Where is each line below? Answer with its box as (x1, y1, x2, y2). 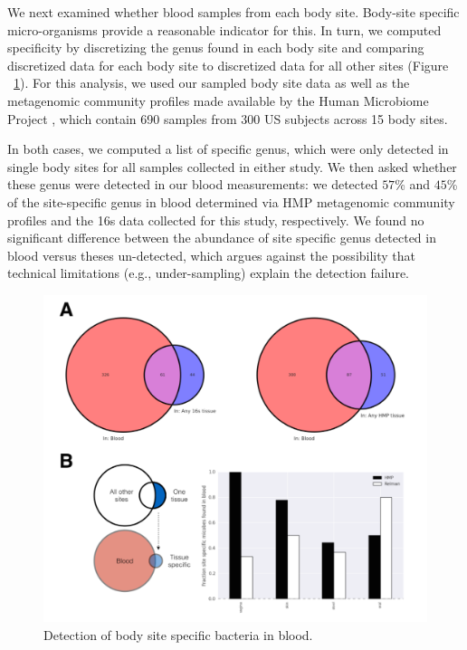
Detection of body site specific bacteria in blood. (43, 625, 313, 644)
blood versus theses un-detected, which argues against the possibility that (7, 245, 416, 264)
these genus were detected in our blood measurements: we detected (7, 175, 378, 194)
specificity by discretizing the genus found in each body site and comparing (7, 38, 424, 57)
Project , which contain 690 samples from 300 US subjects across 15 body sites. (7, 109, 448, 128)
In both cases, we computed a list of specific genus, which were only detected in (7, 139, 449, 158)
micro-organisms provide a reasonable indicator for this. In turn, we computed (7, 20, 442, 39)
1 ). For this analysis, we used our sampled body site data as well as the (14, 73, 410, 92)
